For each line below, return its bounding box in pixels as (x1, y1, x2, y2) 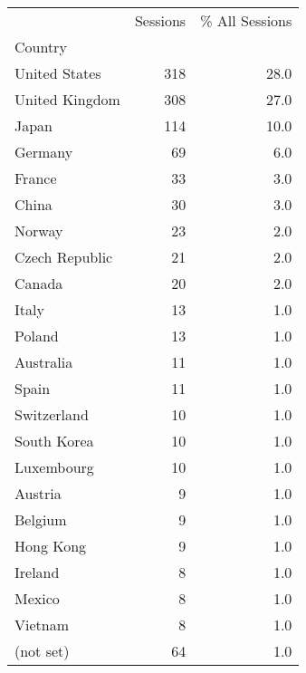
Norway (14, 220, 63, 241)
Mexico (14, 588, 60, 609)
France (14, 168, 57, 188)
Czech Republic (14, 246, 113, 267)
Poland (14, 325, 59, 346)
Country (14, 36, 67, 57)
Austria (14, 483, 62, 504)
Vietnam (14, 614, 70, 635)
